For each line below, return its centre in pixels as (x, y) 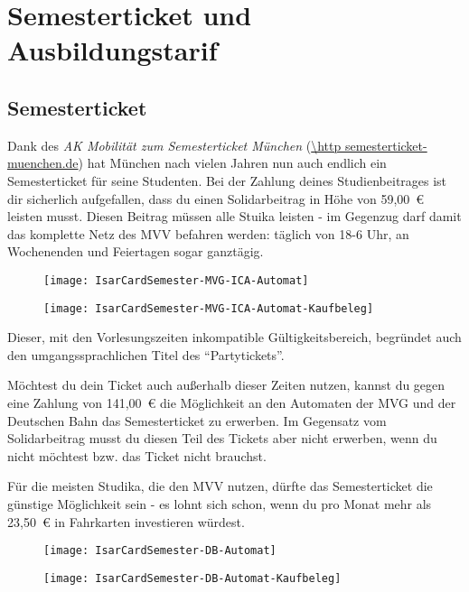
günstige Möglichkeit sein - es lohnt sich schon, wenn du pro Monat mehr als (220, 503)
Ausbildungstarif (113, 50)
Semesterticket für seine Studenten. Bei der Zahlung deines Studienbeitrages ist (227, 180)
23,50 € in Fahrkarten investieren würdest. (126, 521)
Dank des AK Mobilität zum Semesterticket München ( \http (174, 145)
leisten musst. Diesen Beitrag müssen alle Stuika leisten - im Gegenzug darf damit (234, 216)
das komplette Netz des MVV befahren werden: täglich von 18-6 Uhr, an (208, 233)
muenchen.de (43, 163)
